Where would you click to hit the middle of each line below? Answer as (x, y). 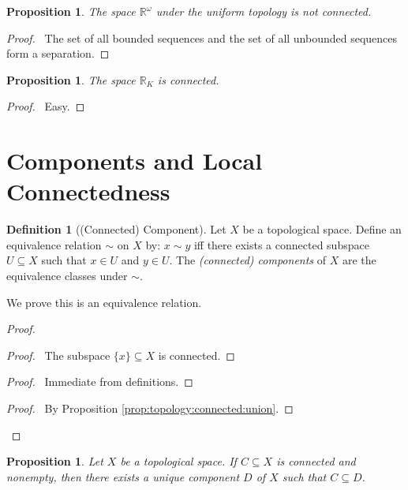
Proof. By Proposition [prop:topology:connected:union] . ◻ (150, 408)
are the (359, 260)
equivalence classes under (67, 276)
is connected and (316, 461)
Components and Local (135, 161)
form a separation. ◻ (58, 53)
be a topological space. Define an (322, 229)
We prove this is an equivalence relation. (104, 302)
